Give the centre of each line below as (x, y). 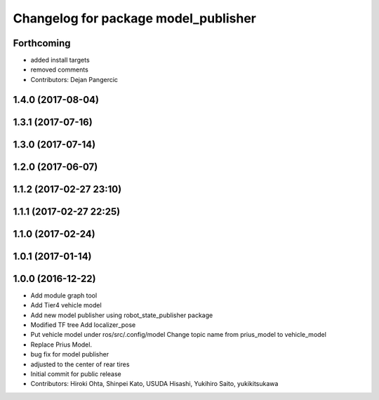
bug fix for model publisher (69, 354)
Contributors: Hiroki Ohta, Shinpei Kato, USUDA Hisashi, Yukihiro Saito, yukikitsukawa (154, 384)
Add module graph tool (64, 295)
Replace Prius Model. (61, 345)
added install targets (60, 60)
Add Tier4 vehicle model (66, 305)
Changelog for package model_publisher (134, 18)
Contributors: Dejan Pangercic (74, 79)
